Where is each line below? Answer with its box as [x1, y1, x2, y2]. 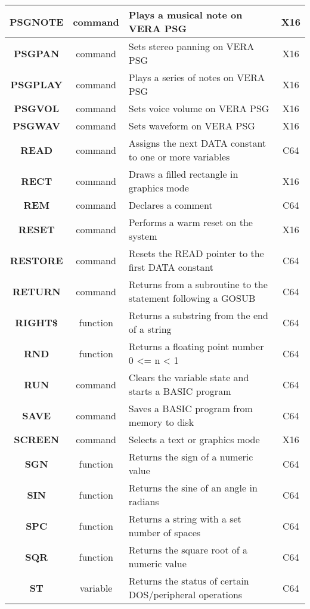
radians [128, 494, 159, 508]
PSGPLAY [10, 77, 63, 91]
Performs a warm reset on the [128, 215, 253, 229]
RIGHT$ [15, 315, 58, 329]
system [128, 229, 157, 243]
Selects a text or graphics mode [128, 432, 260, 446]
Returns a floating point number [128, 339, 264, 353]
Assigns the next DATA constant [128, 136, 266, 150]
